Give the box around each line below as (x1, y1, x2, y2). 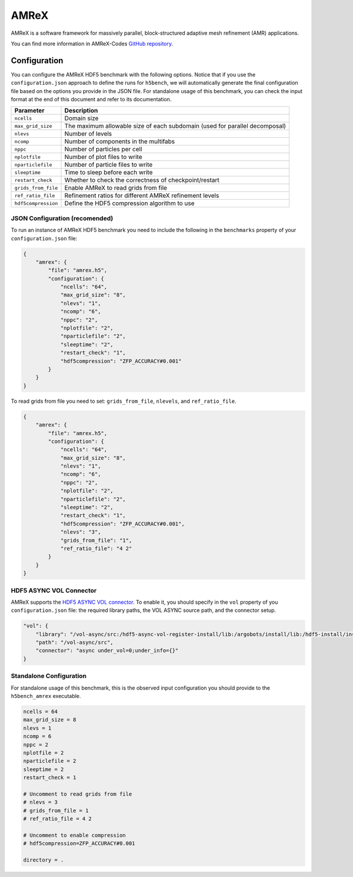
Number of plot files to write (64, 153, 142, 161)
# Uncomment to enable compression (23, 832, 126, 839)
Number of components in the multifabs (64, 137, 175, 145)
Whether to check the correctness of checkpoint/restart (64, 176, 220, 184)
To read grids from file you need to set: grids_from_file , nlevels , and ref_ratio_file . (11, 398, 237, 405)
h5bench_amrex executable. (11, 692, 81, 699)
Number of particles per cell (64, 145, 142, 153)
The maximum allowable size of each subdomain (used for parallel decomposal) (64, 122, 287, 130)
